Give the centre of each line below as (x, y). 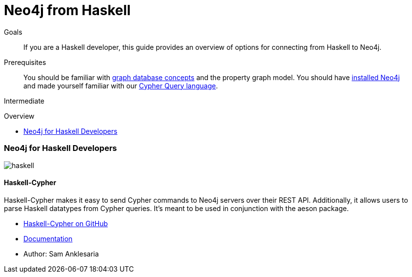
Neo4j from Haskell (67, 10)
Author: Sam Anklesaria (61, 254)
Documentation (48, 238)
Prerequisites (25, 62)
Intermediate (24, 101)
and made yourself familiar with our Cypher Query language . (121, 85)
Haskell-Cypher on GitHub (66, 223)
